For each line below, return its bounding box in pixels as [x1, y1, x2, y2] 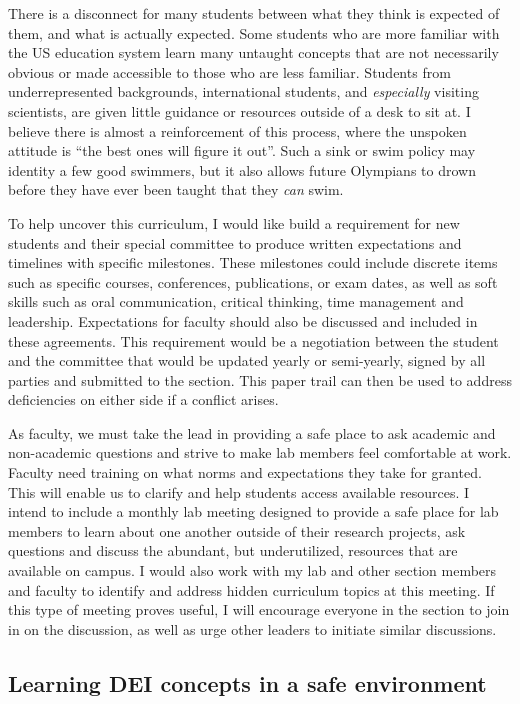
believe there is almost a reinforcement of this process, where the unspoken [8, 120, 467, 141]
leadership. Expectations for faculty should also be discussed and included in [8, 310, 478, 331]
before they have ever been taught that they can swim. [8, 179, 344, 200]
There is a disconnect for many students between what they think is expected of [8, 3, 500, 23]
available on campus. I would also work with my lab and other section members [8, 560, 497, 581]
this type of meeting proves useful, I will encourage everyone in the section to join [8, 599, 510, 620]
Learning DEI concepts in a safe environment [8, 667, 487, 698]
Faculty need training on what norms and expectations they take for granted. [8, 462, 482, 483]
